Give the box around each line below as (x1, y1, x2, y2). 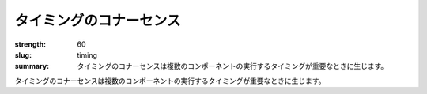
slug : (14, 50, 32, 59)
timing (77, 50, 98, 59)
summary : (14, 62, 50, 71)
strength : (14, 39, 47, 49)
